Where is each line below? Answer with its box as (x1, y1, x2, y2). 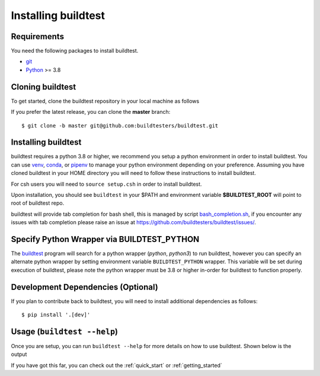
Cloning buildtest (11, 82, 76, 92)
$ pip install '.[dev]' (21, 311, 91, 318)
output (11, 350, 27, 358)
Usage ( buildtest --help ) (11, 326, 119, 336)
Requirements (11, 31, 65, 42)
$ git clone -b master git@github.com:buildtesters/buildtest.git (21, 122, 219, 129)
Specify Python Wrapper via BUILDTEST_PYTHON (11, 234, 200, 244)
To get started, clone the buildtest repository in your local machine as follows (11, 97, 200, 104)
